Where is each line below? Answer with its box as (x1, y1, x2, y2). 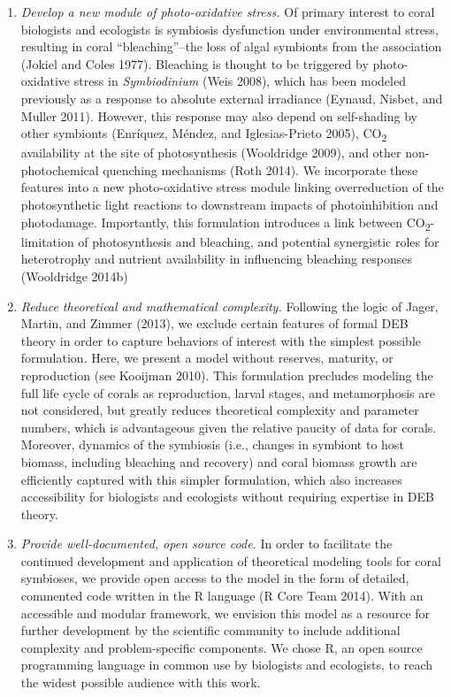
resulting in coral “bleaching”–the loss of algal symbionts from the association (20, 37, 442, 56)
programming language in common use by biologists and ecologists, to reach (20, 655, 433, 674)
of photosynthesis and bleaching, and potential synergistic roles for (78, 232, 440, 250)
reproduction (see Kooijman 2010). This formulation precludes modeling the (20, 365, 433, 384)
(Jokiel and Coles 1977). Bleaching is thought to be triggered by (20, 54, 369, 73)
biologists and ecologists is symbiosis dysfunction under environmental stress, (20, 19, 439, 38)
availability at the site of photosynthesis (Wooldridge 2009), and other (20, 143, 401, 162)
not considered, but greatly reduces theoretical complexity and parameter (20, 401, 419, 419)
